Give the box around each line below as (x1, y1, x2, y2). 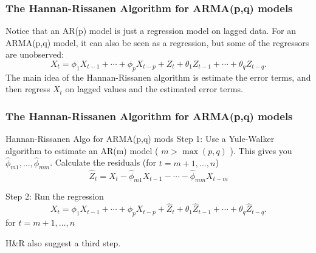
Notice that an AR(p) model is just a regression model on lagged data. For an (5, 24, 296, 37)
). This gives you (230, 144, 292, 157)
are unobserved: (5, 48, 64, 61)
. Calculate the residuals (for (50, 156, 157, 169)
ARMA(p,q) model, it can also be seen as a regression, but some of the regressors (5, 36, 309, 49)
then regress (5, 83, 50, 95)
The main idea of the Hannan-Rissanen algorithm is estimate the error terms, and (5, 70, 311, 83)
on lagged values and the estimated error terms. (65, 83, 244, 95)
